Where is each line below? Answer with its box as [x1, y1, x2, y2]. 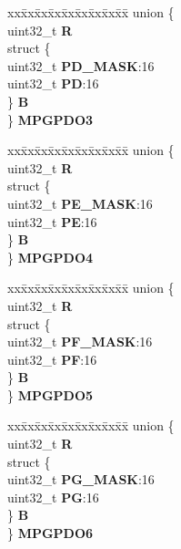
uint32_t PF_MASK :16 [7, 332, 153, 351]
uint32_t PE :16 [7, 212, 97, 231]
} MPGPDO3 [7, 109, 94, 129]
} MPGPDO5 [7, 385, 94, 404]
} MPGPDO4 [7, 247, 94, 266]
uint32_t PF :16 [7, 349, 97, 368]
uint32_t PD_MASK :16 [7, 56, 155, 75]
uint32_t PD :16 [7, 74, 99, 93]
